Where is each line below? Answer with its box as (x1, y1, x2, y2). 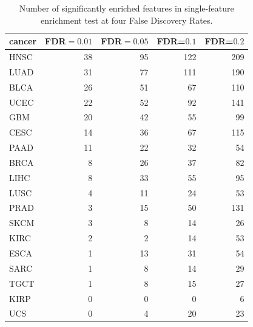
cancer (9, 35, 37, 47)
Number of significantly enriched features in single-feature (19, 2, 234, 14)
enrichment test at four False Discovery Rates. (41, 13, 213, 26)
